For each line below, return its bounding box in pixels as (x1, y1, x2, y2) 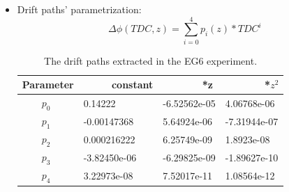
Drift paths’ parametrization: (17, 2, 142, 16)
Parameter (22, 77, 74, 92)
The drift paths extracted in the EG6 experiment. (44, 53, 258, 67)
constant (111, 77, 154, 92)
